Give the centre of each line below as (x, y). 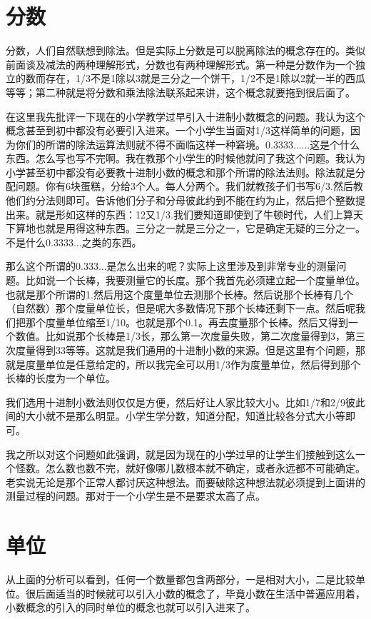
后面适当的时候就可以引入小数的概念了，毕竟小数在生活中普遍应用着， (200, 593)
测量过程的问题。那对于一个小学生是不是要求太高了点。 (136, 496)
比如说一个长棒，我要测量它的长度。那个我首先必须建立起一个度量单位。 (195, 280)
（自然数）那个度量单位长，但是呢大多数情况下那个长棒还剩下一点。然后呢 (181, 308)
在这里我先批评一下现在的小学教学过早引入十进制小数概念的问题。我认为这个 (185, 116)
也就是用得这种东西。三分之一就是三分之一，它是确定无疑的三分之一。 (200, 228)
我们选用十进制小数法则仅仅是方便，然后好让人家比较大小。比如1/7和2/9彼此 (185, 402)
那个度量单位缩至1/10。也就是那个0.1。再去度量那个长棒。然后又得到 (187, 322)
